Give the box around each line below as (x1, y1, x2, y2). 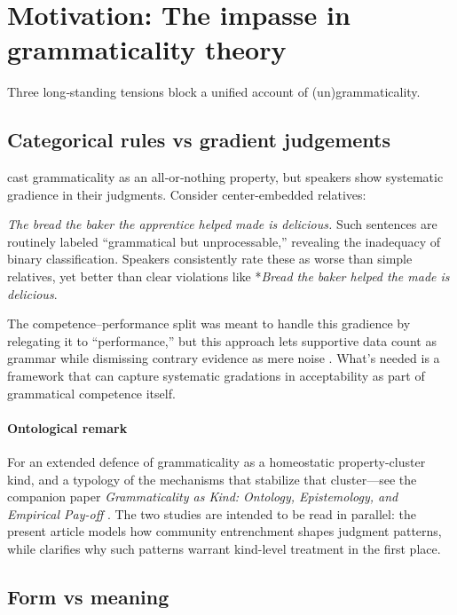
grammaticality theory (7, 31, 287, 67)
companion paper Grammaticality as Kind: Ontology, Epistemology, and (7, 487, 398, 506)
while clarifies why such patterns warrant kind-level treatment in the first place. (7, 540, 441, 557)
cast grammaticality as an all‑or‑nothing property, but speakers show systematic (7, 168, 444, 186)
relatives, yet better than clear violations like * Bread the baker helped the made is (7, 267, 450, 286)
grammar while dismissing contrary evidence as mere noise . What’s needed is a (7, 349, 440, 367)
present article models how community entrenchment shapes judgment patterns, (7, 522, 442, 540)
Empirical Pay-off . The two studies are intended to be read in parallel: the (7, 504, 416, 523)
